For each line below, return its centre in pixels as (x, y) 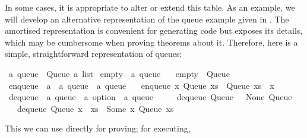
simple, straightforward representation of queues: (94, 54)
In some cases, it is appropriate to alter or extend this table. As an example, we (150, 7)
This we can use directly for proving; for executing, (98, 128)
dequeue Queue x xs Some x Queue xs (95, 108)
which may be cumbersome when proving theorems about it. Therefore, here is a (151, 42)
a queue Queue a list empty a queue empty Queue (119, 73)
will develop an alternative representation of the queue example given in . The (147, 19)
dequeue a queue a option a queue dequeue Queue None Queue (150, 97)
